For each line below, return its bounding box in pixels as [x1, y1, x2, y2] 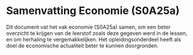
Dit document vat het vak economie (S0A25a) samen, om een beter [6, 23, 171, 30]
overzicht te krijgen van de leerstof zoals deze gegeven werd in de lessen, [6, 29, 188, 36]
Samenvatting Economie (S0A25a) [6, 4, 180, 18]
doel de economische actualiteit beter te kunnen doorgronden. [6, 42, 159, 49]
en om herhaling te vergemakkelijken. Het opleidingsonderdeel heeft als [6, 36, 182, 43]
